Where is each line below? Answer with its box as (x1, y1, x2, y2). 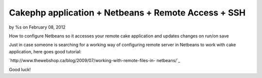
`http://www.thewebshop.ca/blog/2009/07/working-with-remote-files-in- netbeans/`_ (9, 58, 180, 63)
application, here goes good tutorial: (9, 48, 82, 54)
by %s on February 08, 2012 (9, 24, 65, 30)
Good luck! (9, 66, 31, 72)
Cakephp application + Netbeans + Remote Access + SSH (9, 7, 246, 18)
